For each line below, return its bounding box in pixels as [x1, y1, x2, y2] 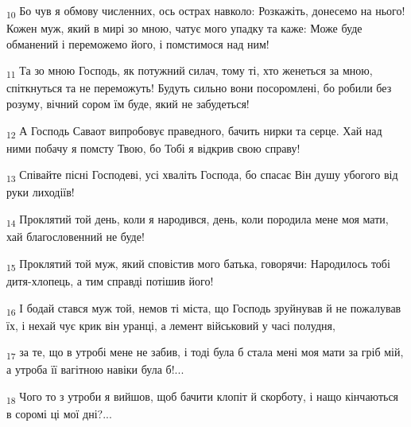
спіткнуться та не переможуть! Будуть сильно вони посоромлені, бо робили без [6, 80, 392, 96]
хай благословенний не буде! [6, 228, 145, 245]
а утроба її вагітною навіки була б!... [6, 361, 184, 378]
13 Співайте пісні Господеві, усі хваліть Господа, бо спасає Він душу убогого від [6, 166, 398, 185]
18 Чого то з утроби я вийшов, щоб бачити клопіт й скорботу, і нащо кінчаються [6, 387, 399, 406]
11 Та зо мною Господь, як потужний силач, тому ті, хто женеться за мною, [6, 62, 373, 81]
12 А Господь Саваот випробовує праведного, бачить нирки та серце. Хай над [6, 122, 382, 141]
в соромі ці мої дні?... [6, 406, 112, 422]
